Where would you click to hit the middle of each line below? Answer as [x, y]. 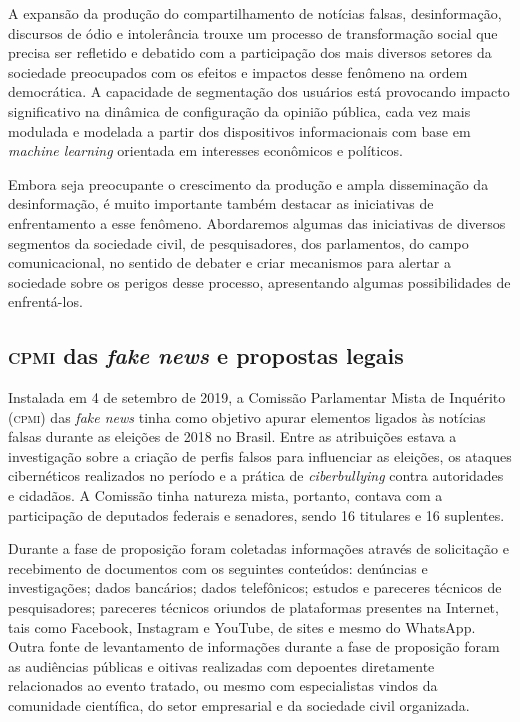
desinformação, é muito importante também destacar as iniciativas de [221, 203]
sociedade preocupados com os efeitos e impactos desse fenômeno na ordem [238, 71]
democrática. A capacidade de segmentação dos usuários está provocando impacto [259, 91]
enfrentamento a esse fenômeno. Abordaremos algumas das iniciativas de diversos [257, 222]
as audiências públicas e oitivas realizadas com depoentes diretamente [221, 665]
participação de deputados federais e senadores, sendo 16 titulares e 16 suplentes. [256, 514]
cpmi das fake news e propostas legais [206, 355]
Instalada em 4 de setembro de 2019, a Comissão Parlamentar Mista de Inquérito [257, 397]
